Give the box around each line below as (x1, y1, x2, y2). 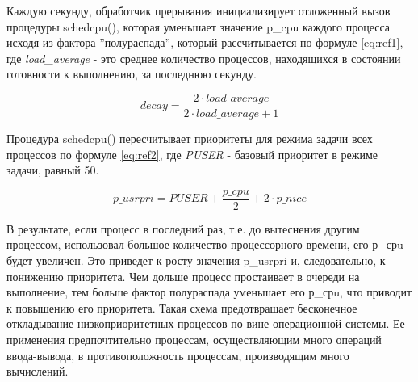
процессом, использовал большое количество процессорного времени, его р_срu (6, 236, 403, 253)
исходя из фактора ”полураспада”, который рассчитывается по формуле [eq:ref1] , (6, 34, 403, 51)
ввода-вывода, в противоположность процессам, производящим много (6, 346, 349, 363)
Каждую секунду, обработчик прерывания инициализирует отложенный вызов (6, 2, 391, 19)
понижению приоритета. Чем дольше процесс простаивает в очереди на (6, 267, 360, 284)
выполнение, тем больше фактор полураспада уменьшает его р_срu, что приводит (6, 283, 412, 300)
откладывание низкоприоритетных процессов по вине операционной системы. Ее (6, 315, 405, 332)
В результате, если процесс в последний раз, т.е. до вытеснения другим (6, 220, 360, 237)
